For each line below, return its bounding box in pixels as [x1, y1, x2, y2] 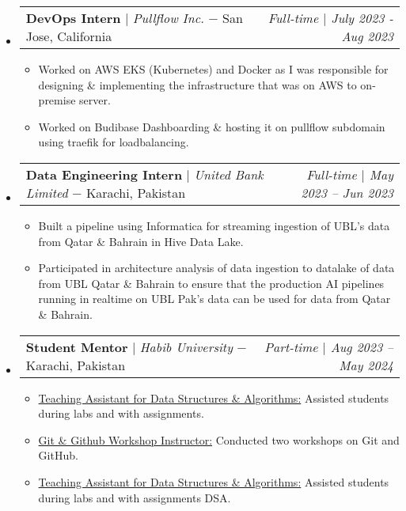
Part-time [264, 337, 318, 356]
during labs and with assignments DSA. [38, 489, 231, 505]
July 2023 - [331, 9, 393, 27]
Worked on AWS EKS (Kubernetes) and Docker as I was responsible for [38, 61, 389, 77]
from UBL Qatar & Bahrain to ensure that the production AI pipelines [38, 274, 385, 291]
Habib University [139, 337, 233, 356]
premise [38, 92, 76, 108]
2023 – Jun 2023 [301, 183, 393, 202]
